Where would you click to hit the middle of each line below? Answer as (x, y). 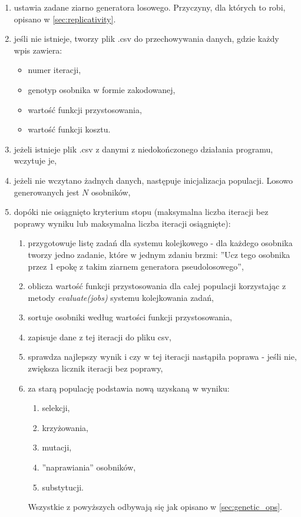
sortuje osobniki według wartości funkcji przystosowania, (130, 317)
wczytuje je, (35, 160)
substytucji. (63, 487)
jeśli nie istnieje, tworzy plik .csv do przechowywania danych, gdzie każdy (146, 39)
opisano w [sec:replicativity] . (65, 19)
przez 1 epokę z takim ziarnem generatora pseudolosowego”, (136, 266)
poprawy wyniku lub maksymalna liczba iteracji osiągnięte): (122, 223)
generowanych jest (47, 192)
